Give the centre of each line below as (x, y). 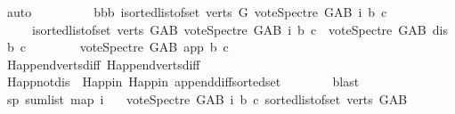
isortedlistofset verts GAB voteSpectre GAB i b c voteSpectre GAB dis (240, 29)
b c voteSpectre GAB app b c (118, 47)
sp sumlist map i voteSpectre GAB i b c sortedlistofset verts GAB (207, 98)
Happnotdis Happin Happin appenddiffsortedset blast (183, 81)
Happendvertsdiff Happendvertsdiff (103, 64)
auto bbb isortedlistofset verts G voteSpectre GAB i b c (197, 12)
